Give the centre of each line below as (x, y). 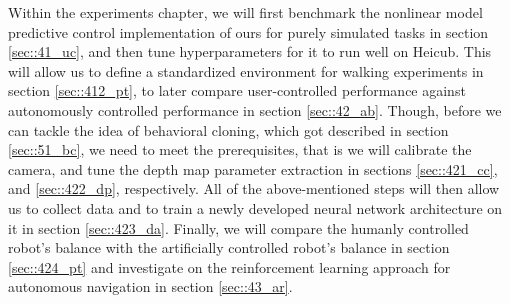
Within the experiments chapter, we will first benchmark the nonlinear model (245, 12)
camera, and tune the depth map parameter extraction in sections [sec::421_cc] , (253, 168)
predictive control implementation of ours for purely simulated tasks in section (248, 31)
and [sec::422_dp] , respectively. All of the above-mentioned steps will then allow (254, 188)
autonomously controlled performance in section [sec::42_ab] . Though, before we (255, 109)
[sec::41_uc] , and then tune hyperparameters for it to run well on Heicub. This (250, 51)
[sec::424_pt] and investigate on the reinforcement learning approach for (229, 266)
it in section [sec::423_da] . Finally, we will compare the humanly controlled (238, 227)
